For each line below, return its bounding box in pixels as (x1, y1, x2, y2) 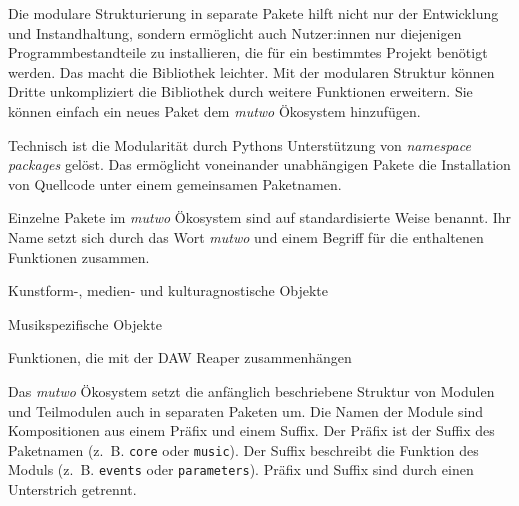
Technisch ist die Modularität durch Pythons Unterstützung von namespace (8, 134, 471, 155)
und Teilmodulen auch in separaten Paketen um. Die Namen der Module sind (8, 400, 484, 421)
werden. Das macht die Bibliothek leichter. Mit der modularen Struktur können (8, 61, 495, 82)
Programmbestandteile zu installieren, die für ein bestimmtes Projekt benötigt (8, 42, 488, 63)
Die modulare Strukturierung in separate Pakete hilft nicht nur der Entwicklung (8, 3, 499, 23)
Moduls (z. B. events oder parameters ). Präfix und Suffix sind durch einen (8, 459, 474, 480)
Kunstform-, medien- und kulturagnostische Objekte (8, 280, 329, 301)
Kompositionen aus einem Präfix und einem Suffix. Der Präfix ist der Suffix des (8, 420, 495, 441)
